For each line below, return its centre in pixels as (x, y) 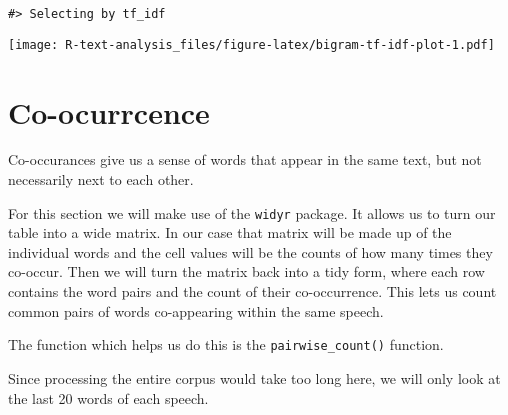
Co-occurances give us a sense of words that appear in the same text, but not (245, 159)
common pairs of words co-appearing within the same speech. (196, 310)
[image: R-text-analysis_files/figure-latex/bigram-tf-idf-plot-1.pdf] (251, 44)
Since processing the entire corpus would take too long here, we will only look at (254, 377)
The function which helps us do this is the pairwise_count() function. (226, 344)
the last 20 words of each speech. (108, 397)
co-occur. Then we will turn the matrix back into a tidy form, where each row (246, 271)
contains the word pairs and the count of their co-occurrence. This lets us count (252, 291)
